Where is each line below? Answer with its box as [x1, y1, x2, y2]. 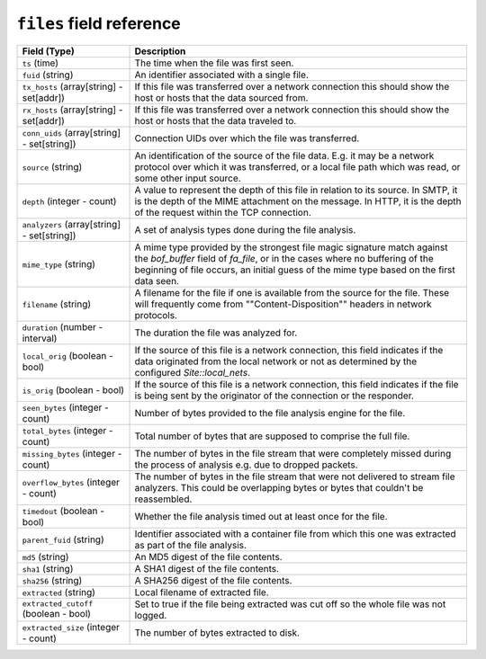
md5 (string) [22, 550, 69, 563]
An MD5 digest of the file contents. [134, 550, 283, 563]
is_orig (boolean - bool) [22, 383, 125, 396]
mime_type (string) [22, 257, 96, 270]
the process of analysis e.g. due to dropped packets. [134, 459, 359, 471]
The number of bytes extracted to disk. [134, 626, 301, 638]
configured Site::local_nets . [134, 366, 251, 378]
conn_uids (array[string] [22, 126, 121, 138]
